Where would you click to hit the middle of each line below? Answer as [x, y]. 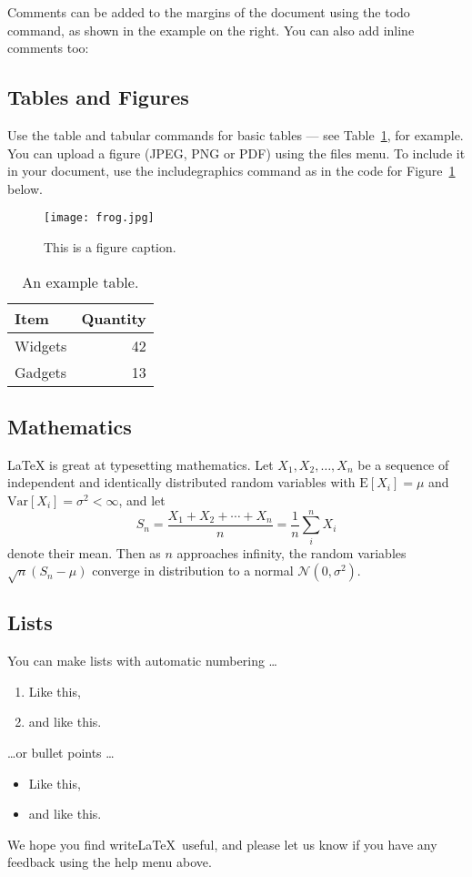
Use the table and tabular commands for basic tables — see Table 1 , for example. [236, 134]
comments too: [48, 48]
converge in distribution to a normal [193, 571]
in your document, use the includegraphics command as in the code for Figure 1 [231, 171]
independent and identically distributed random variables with [181, 482]
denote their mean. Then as [84, 552]
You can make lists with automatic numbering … [142, 661]
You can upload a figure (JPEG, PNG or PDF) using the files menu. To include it [236, 153]
